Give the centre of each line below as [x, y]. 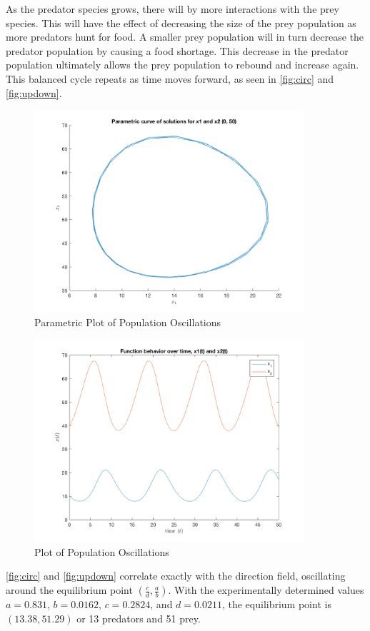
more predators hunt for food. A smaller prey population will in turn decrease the [185, 37]
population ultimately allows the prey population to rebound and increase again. [182, 65]
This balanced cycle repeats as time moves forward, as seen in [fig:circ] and [170, 78]
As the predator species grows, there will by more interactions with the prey [172, 9]
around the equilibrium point [69, 590]
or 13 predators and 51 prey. [139, 618]
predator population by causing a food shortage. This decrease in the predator [177, 50]
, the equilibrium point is [276, 604]
